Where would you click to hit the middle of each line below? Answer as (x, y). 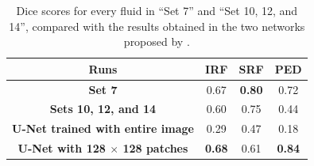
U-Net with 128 (62, 148)
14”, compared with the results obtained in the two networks (157, 26)
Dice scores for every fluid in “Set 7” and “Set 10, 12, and (157, 10)
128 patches (155, 148)
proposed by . (157, 41)
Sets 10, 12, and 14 (103, 109)
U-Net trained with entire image (103, 128)
